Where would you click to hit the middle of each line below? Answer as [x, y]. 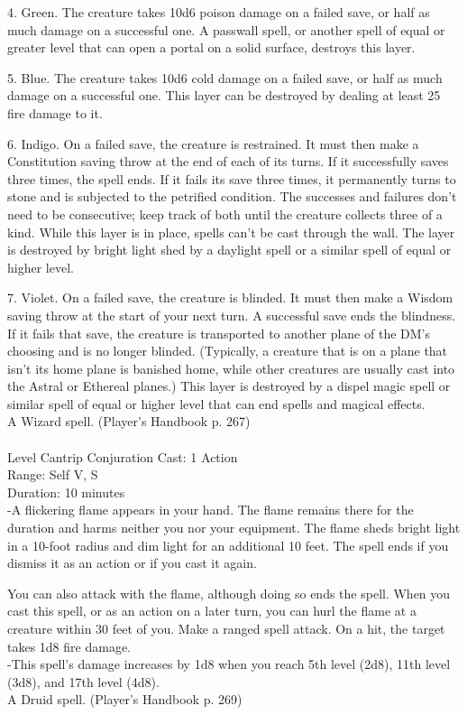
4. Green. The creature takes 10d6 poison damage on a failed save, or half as [219, 12]
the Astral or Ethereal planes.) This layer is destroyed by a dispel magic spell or [229, 386]
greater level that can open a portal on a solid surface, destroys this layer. [211, 47]
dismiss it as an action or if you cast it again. [132, 563]
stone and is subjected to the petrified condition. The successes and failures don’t [232, 196]
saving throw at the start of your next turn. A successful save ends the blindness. [232, 315]
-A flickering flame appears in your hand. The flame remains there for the [211, 510]
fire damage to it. [55, 112]
